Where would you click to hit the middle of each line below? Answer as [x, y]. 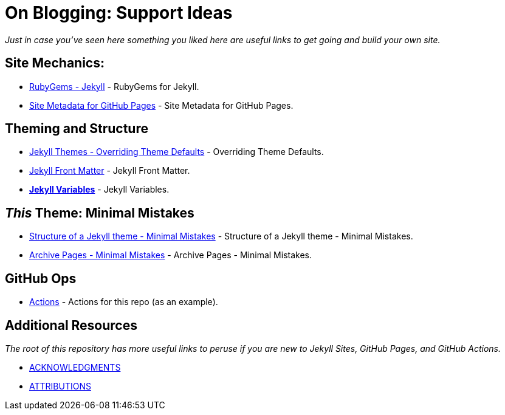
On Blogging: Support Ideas [119, 13]
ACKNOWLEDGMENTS [75, 367]
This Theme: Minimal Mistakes [100, 213]
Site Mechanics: [55, 63]
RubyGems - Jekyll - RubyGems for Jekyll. [114, 86]
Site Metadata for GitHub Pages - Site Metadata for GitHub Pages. [161, 105]
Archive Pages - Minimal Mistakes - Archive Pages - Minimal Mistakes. [170, 255]
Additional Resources [71, 325]
